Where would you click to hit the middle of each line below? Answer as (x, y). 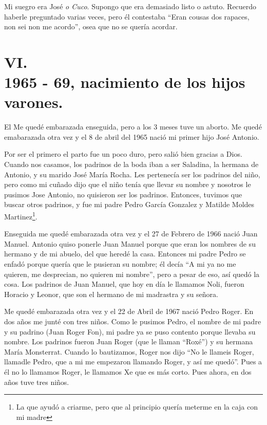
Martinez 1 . (21, 216)
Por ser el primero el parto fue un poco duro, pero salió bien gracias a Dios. (123, 154)
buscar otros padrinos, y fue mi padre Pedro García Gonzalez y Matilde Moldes (129, 204)
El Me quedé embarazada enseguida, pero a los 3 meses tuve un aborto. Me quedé (133, 127)
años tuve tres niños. (37, 382)
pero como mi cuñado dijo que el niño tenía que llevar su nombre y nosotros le (128, 184)
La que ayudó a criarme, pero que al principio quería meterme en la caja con (137, 407)
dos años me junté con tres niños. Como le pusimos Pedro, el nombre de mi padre (133, 321)
